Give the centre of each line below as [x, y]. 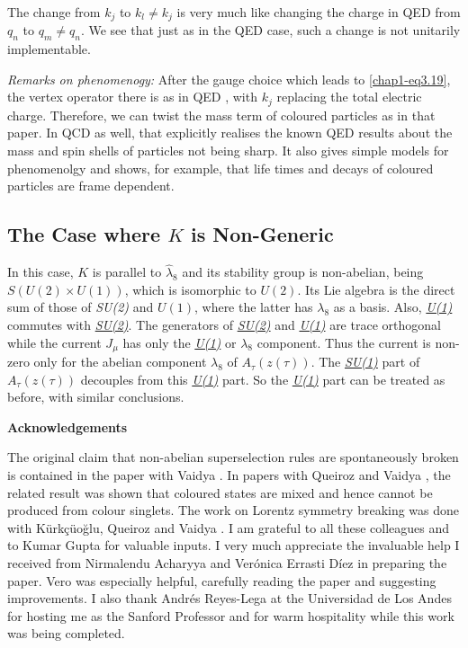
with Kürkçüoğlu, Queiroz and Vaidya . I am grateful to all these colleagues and [229, 527]
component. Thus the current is [344, 342]
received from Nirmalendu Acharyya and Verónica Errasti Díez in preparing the [227, 563]
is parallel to [127, 272]
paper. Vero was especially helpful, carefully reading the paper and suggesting [222, 580]
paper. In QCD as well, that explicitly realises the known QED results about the [230, 133]
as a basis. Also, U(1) [393, 307]
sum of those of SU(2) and [81, 307]
